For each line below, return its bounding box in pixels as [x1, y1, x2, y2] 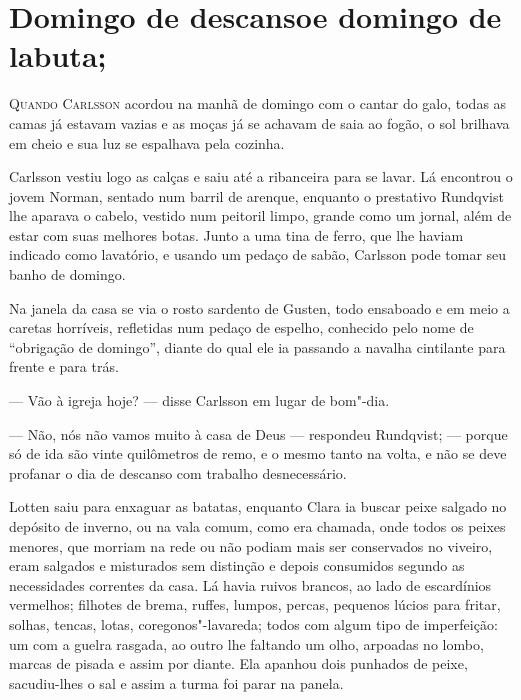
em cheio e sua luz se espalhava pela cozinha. [9, 132, 285, 153]
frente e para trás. [9, 356, 119, 377]
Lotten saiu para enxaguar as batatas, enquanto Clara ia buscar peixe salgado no [9, 496, 507, 517]
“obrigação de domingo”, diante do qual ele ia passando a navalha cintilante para [9, 336, 506, 357]
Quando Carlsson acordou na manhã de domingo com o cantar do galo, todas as [9, 93, 507, 114]
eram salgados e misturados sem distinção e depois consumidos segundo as [9, 555, 465, 576]
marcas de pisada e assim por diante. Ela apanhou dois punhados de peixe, [9, 653, 468, 674]
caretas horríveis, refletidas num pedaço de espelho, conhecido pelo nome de [9, 317, 474, 338]
